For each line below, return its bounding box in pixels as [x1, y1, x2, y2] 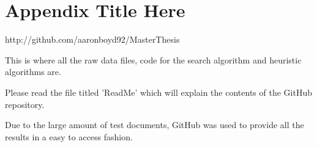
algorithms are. [5, 65, 61, 78]
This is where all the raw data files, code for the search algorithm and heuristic [5, 53, 302, 66]
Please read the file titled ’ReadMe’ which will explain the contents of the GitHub [5, 85, 312, 98]
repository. [5, 98, 45, 110]
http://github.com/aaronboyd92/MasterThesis [5, 33, 180, 46]
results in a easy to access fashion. [5, 130, 133, 143]
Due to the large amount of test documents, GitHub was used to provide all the [5, 118, 304, 131]
